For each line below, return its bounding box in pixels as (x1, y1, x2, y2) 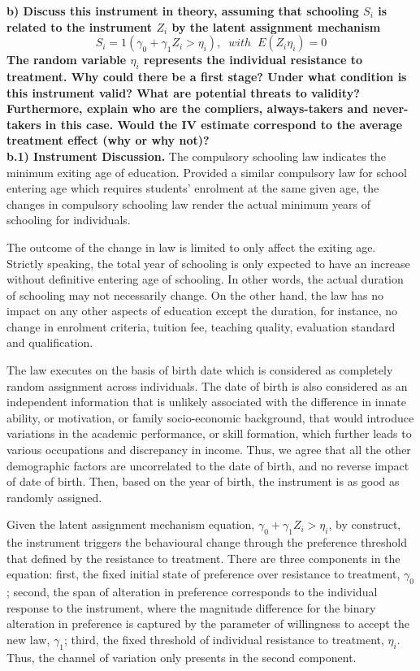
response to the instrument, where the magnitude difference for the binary (6, 599, 376, 616)
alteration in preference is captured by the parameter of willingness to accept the (6, 615, 409, 632)
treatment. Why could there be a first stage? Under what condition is (6, 67, 407, 84)
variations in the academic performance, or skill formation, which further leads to (6, 425, 412, 442)
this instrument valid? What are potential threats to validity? (6, 84, 360, 101)
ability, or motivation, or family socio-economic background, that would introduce (6, 409, 414, 426)
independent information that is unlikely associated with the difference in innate (6, 393, 406, 410)
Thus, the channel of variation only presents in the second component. (6, 648, 357, 665)
